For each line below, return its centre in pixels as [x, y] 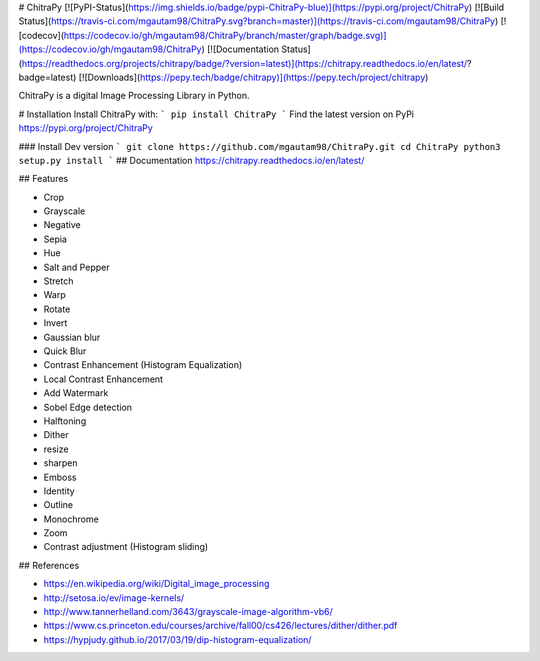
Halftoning [65, 421]
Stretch [58, 281]
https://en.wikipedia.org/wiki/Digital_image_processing [156, 584]
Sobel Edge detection [88, 407]
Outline [58, 505]
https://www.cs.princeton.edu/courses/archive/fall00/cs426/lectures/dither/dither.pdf [220, 626]
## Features [43, 179]
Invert [55, 323]
